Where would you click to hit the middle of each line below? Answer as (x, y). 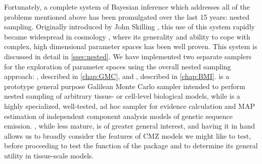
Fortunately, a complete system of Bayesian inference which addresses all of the (127, 7)
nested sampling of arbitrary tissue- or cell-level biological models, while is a (122, 96)
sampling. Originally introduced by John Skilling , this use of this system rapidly (129, 27)
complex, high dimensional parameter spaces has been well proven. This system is (131, 46)
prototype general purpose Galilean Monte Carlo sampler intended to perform (125, 86)
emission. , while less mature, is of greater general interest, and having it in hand (130, 126)
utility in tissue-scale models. (49, 155)
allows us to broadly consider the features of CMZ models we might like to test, (128, 135)
